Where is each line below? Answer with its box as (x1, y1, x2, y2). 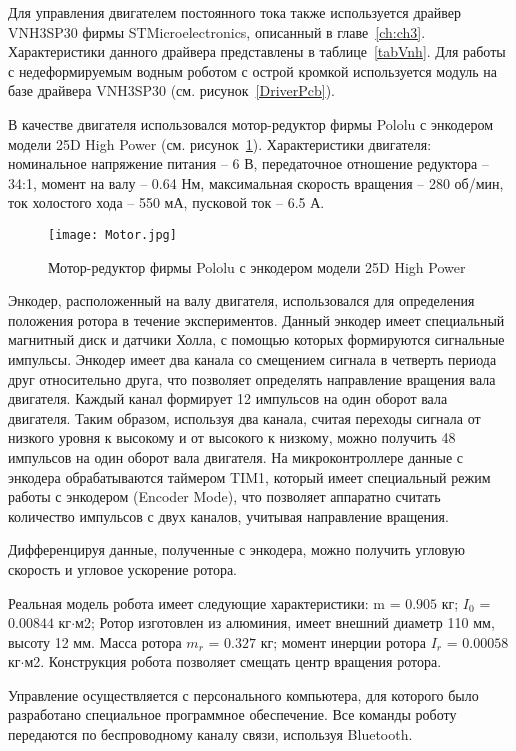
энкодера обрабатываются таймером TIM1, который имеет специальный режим (8, 466, 491, 487)
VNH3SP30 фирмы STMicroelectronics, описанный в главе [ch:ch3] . (8, 21, 426, 42)
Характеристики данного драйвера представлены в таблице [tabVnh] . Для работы (8, 41, 506, 62)
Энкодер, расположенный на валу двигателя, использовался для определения (8, 290, 475, 311)
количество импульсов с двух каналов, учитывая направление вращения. (8, 505, 449, 526)
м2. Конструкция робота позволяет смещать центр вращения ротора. (24, 651, 442, 672)
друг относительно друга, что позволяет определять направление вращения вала (8, 368, 496, 389)
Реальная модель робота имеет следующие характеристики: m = (8, 592, 401, 613)
